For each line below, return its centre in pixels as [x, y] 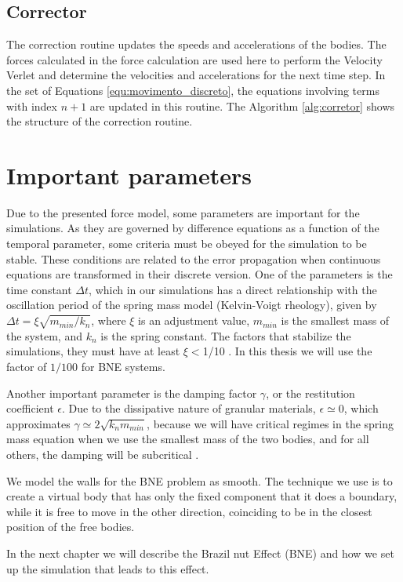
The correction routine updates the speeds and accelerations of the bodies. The [196, 44]
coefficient [30, 408]
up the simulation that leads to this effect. [108, 568]
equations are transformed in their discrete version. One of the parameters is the [200, 274]
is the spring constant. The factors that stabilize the [226, 335]
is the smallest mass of [335, 320]
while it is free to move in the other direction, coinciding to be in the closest [189, 511]
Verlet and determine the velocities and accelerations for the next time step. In [196, 75]
